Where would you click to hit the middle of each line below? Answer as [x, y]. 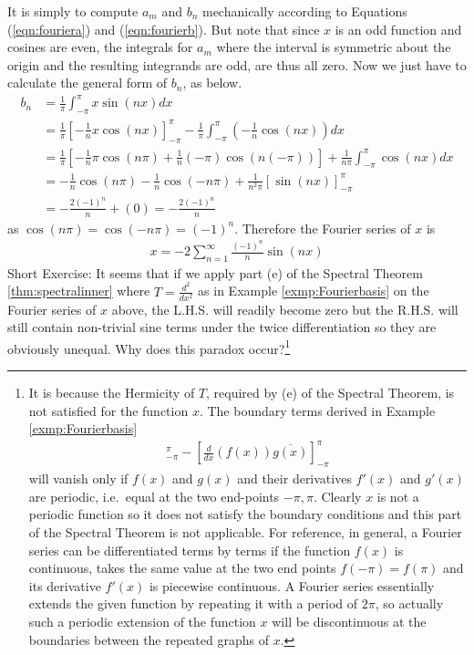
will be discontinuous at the [349, 621]
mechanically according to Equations [304, 11]
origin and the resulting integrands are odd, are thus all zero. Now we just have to [237, 64]
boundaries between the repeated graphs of [149, 639]
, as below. [212, 83]
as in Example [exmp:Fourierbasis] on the [314, 291]
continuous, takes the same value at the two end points [182, 568]
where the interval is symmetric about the [334, 47]
